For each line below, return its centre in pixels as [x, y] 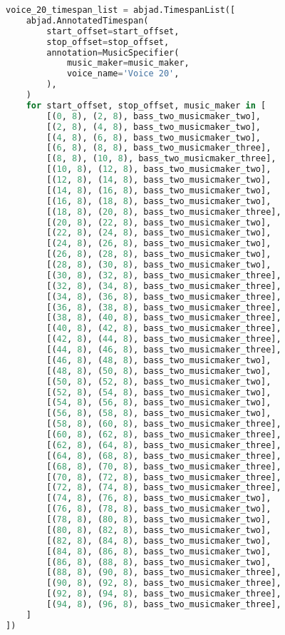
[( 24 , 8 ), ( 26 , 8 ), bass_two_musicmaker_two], [159, 244]
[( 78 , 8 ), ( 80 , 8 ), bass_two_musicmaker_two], [159, 519]
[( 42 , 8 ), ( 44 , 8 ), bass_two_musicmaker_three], [164, 339]
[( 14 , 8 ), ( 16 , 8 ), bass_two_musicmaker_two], [159, 190]
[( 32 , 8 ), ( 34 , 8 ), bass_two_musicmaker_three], [164, 286]
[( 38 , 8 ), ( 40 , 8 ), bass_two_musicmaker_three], [164, 318]
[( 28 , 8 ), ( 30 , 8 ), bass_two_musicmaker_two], [159, 265]
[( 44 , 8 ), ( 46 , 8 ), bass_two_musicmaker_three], [164, 350]
